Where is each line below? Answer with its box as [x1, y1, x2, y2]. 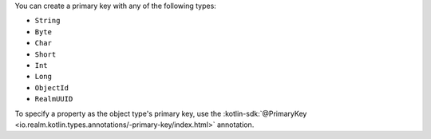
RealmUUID [34, 94, 73, 104]
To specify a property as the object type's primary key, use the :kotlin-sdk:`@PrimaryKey [14, 109, 307, 118]
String [34, 16, 61, 26]
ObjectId [34, 83, 69, 92]
